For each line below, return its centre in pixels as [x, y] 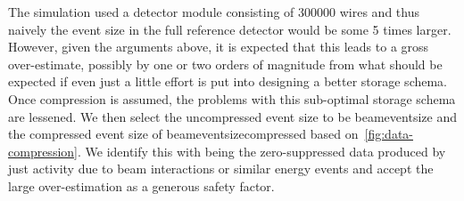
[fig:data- [389, 134]
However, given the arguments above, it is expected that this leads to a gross [219, 47]
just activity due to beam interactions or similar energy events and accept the [221, 169]
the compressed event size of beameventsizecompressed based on [183, 134]
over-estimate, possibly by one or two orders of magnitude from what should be [225, 64]
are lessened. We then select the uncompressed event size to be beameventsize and [232, 116]
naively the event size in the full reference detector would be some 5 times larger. [230, 29]
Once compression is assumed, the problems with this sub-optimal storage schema [232, 98]
